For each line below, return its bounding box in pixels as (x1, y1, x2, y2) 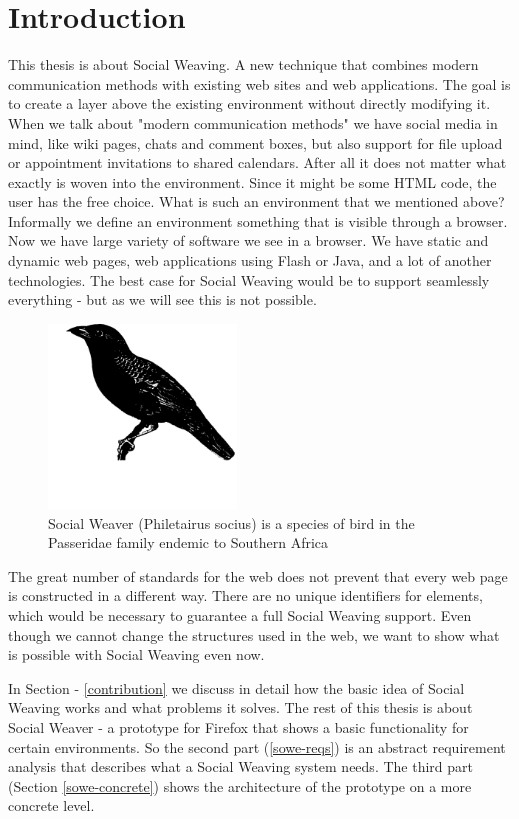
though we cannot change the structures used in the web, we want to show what (8, 624, 500, 645)
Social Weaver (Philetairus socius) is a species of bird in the (48, 512, 415, 533)
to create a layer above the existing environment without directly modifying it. (8, 93, 491, 114)
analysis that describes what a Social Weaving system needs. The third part (8, 756, 473, 777)
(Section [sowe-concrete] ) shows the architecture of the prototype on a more (8, 775, 472, 796)
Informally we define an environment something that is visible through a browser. (8, 210, 508, 231)
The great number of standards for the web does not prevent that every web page (8, 565, 508, 586)
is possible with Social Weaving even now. (8, 644, 265, 665)
